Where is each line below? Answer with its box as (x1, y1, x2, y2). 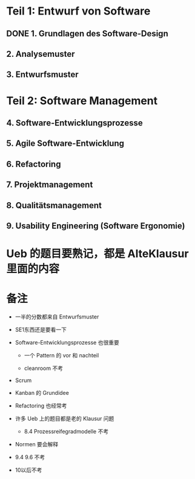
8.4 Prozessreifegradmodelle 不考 (24, 428, 109, 435)
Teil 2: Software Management (6, 94, 158, 107)
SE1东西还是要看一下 (15, 326, 67, 334)
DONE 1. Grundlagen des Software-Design (6, 28, 168, 39)
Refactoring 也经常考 (15, 402, 68, 409)
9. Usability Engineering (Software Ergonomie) (6, 220, 185, 231)
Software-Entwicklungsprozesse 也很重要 (15, 339, 119, 346)
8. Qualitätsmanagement (6, 200, 102, 210)
